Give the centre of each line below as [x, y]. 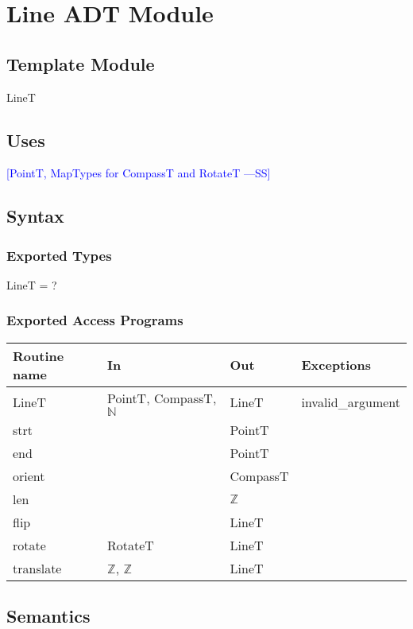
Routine [39, 355]
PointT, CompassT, [162, 398]
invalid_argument [351, 402]
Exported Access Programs [95, 320]
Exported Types [59, 255]
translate [37, 568]
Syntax [35, 216]
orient [29, 476]
